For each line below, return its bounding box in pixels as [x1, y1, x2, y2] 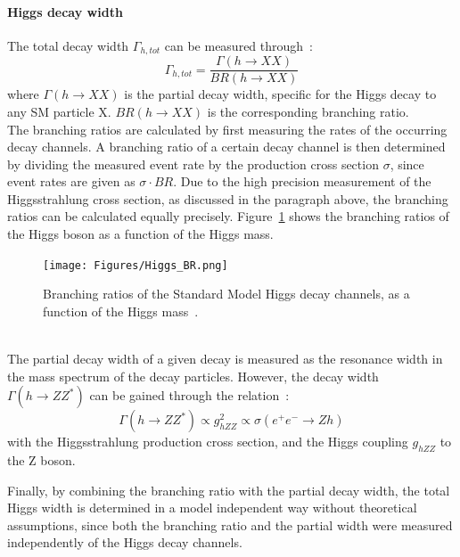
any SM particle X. [7, 102, 111, 120]
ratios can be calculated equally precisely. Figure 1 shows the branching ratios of [7, 207, 449, 225]
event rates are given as [7, 172, 136, 191]
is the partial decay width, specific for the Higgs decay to [124, 85, 437, 103]
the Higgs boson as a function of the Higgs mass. [7, 225, 274, 243]
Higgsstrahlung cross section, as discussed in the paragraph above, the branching [7, 189, 448, 208]
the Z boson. [7, 451, 76, 470]
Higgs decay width [7, 2, 123, 20]
